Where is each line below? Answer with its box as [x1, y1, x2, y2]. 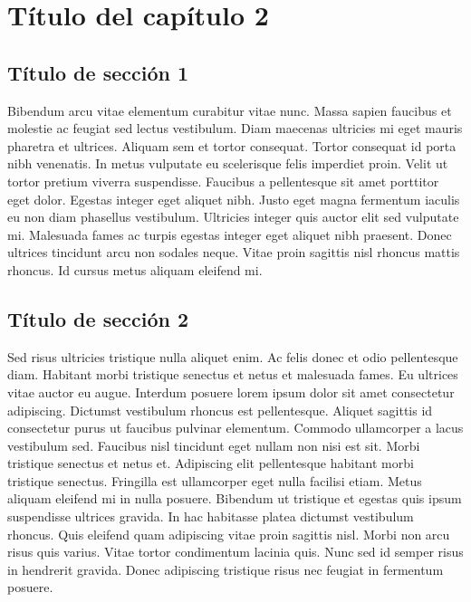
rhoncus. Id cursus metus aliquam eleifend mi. [7, 260, 263, 279]
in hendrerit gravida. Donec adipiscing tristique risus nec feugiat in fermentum [7, 559, 444, 578]
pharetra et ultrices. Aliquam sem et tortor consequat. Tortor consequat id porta [7, 136, 457, 155]
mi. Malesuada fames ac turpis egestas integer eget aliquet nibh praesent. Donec [7, 225, 452, 244]
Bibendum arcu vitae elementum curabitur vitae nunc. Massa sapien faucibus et [7, 100, 452, 119]
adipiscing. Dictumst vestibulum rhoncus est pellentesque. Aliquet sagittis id [7, 400, 433, 419]
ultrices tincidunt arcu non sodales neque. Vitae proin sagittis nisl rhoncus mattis [7, 243, 460, 262]
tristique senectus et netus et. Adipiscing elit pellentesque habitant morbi [7, 454, 414, 473]
